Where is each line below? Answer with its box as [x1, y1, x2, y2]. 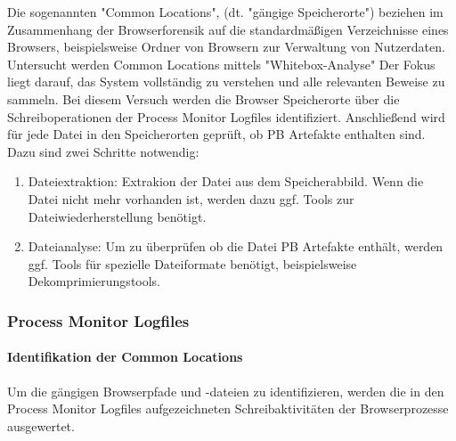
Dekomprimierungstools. [28, 272, 161, 290]
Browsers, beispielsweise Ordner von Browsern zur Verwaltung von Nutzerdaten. [7, 37, 445, 56]
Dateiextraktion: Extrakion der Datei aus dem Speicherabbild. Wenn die [28, 172, 424, 191]
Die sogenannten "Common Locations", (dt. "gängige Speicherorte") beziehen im [7, 3, 444, 20]
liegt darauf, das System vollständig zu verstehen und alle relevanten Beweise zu [7, 72, 445, 91]
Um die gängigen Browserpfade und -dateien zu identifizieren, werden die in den [7, 381, 444, 400]
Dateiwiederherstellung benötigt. [28, 207, 207, 225]
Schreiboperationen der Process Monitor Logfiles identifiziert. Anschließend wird [7, 107, 445, 126]
